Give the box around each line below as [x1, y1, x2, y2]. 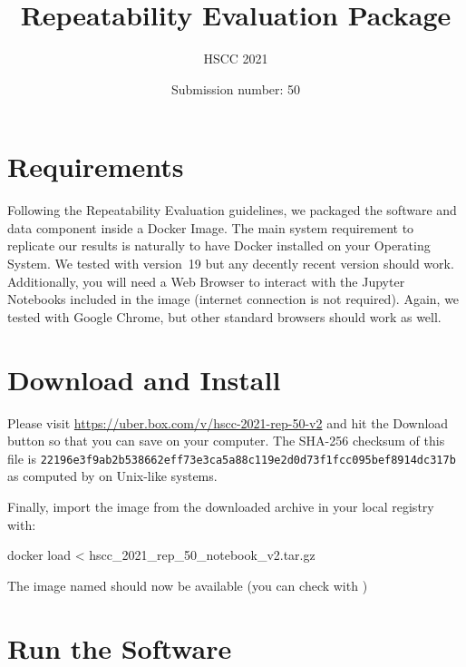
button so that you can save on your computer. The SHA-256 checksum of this [7, 431, 445, 450]
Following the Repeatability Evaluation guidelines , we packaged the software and [7, 201, 457, 220]
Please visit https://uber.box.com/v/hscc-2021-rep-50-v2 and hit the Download [7, 413, 449, 432]
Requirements [7, 148, 184, 185]
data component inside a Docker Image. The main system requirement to [7, 218, 414, 237]
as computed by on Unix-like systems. [7, 466, 218, 486]
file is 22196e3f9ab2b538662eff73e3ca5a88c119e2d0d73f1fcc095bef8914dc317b [7, 448, 456, 467]
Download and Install [7, 360, 281, 397]
